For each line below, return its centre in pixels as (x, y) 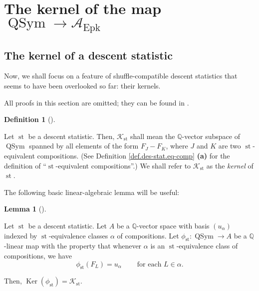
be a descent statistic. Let (67, 226)
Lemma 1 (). (25, 209)
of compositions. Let (148, 235)
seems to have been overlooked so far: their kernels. (82, 86)
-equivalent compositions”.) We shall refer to (123, 165)
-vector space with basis (173, 226)
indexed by (21, 235)
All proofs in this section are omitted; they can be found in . (97, 102)
